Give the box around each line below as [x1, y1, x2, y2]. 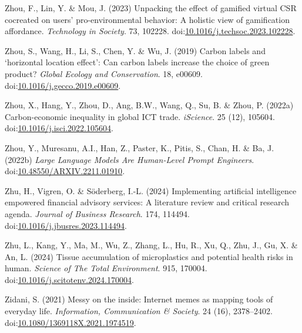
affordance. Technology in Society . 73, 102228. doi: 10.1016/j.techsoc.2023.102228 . [5, 25, 296, 37]
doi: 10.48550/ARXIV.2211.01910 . [5, 165, 125, 177]
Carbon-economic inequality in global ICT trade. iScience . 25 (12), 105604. [5, 110, 275, 122]
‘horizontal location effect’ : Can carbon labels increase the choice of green [5, 56, 270, 68]
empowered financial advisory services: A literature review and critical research [5, 196, 290, 208]
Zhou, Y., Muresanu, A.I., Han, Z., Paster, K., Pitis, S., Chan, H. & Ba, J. [5, 141, 274, 154]
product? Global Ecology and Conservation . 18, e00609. [5, 67, 203, 79]
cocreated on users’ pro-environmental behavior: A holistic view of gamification [5, 13, 290, 25]
